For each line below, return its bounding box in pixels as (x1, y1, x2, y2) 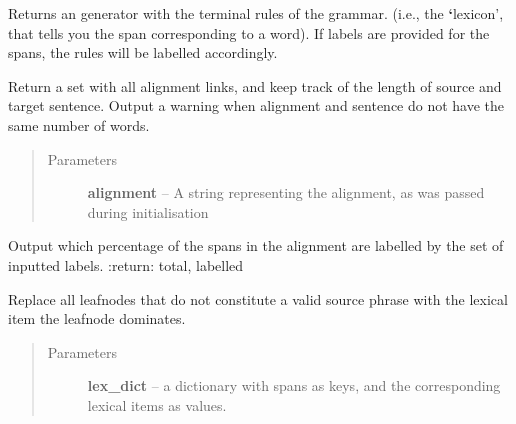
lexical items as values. (87, 394, 227, 415)
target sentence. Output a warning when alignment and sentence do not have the (8, 95, 505, 116)
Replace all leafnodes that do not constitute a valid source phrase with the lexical (8, 288, 508, 309)
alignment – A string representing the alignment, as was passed (87, 182, 485, 203)
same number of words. (8, 114, 150, 135)
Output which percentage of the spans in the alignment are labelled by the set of (8, 235, 504, 256)
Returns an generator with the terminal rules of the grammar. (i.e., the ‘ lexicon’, (8, 3, 504, 23)
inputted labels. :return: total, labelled (8, 254, 244, 275)
